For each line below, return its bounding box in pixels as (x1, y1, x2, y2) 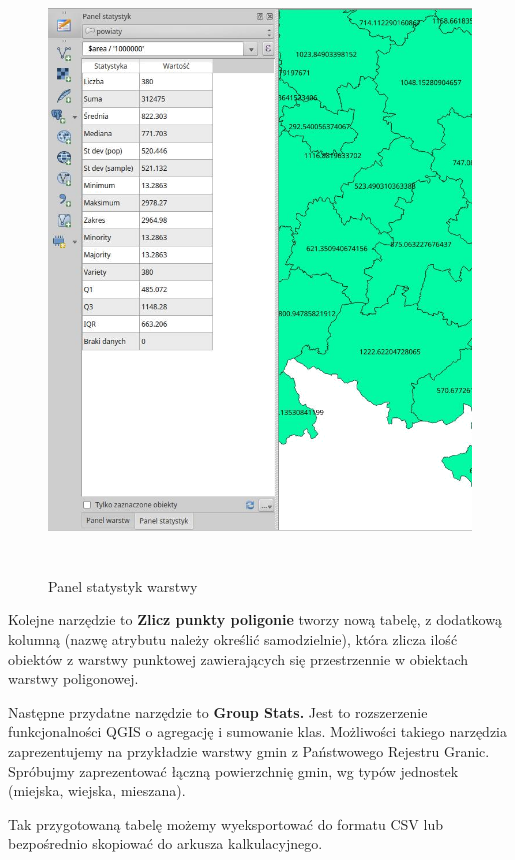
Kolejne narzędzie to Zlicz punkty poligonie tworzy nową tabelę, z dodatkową (8, 609, 502, 630)
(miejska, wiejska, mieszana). (8, 780, 186, 801)
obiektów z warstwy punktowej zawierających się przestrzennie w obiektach (8, 648, 468, 669)
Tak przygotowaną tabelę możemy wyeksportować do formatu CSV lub (8, 813, 443, 834)
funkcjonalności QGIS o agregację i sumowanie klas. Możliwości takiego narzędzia (8, 721, 508, 742)
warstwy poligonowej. (8, 668, 139, 689)
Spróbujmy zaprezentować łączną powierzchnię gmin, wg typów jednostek (8, 760, 459, 781)
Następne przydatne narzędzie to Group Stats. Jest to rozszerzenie (8, 701, 428, 722)
